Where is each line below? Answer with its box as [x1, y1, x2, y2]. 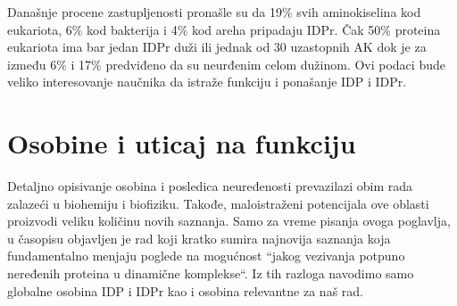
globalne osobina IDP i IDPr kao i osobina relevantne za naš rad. [7, 281, 363, 300]
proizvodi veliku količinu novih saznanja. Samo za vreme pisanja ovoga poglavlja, [7, 211, 451, 230]
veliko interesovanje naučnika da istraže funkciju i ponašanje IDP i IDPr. [7, 72, 407, 91]
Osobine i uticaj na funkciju [7, 125, 356, 161]
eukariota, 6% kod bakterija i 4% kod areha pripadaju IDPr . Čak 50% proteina [7, 20, 441, 38]
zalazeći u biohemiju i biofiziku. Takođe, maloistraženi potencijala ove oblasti [7, 194, 429, 212]
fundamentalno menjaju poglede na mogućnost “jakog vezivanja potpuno [7, 246, 405, 265]
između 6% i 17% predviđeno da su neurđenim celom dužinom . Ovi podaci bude [7, 54, 445, 73]
